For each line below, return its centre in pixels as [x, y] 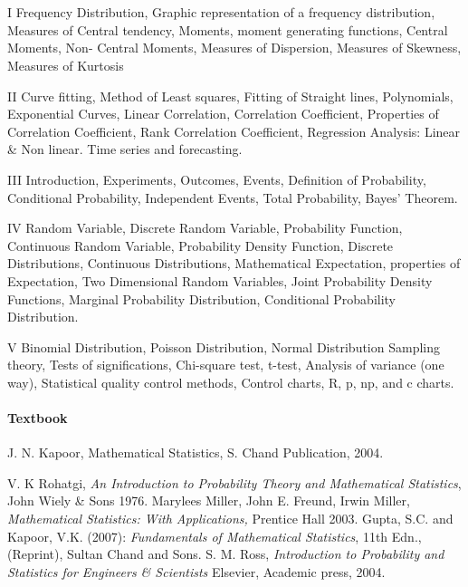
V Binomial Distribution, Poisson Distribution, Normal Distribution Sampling [224, 346]
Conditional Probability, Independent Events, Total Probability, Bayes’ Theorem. [233, 197]
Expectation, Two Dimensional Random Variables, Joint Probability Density [220, 280]
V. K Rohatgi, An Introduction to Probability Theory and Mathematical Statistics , [234, 482]
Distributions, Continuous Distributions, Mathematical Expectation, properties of [234, 263]
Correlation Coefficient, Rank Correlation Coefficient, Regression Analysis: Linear [234, 131]
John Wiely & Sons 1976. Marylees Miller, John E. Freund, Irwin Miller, [209, 500]
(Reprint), [35, 554]
